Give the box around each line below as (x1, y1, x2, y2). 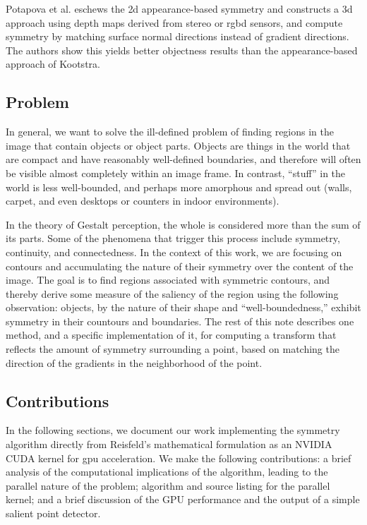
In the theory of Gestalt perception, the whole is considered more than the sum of (6, 217, 361, 231)
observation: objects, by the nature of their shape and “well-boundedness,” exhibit (6, 300, 361, 315)
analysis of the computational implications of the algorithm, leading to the (6, 464, 328, 479)
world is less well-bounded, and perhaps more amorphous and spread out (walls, (6, 179, 352, 194)
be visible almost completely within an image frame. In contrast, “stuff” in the (6, 165, 346, 180)
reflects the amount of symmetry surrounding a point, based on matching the (6, 342, 339, 356)
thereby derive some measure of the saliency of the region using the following (6, 286, 339, 301)
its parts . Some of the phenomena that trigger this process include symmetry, (6, 231, 340, 246)
